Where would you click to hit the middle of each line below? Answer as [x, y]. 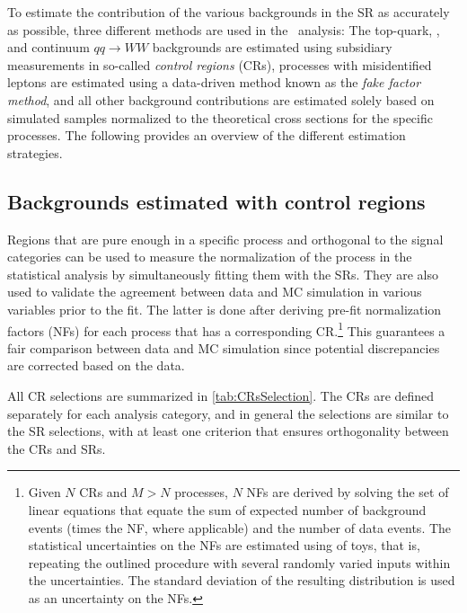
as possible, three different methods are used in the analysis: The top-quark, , [224, 29]
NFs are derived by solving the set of [348, 492]
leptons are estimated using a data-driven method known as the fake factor [214, 82]
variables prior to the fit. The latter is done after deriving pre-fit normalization [225, 309]
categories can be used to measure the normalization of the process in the [210, 257]
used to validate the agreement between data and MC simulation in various [215, 292]
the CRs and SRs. [57, 448]
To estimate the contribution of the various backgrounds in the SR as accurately [229, 12]
